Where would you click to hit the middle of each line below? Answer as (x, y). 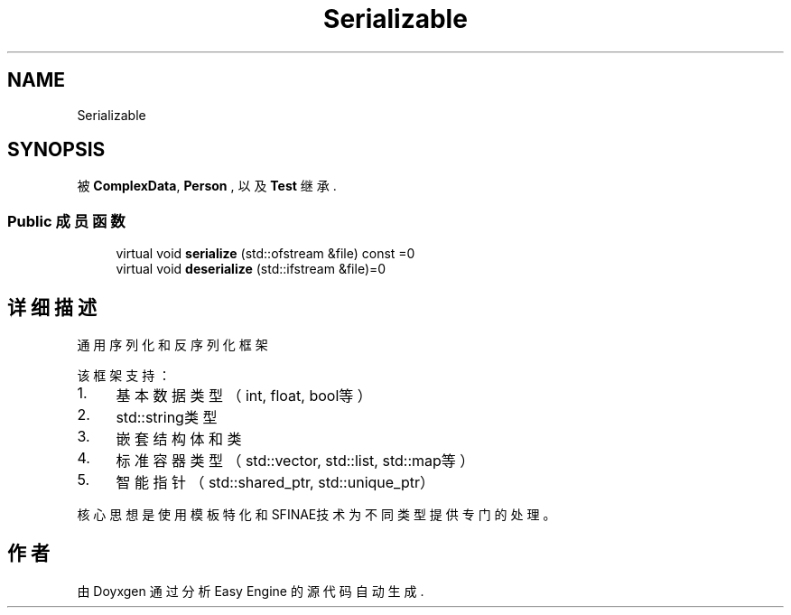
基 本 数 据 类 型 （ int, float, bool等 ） (244, 396)
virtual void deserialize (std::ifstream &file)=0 (251, 269)
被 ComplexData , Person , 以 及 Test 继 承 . (207, 186)
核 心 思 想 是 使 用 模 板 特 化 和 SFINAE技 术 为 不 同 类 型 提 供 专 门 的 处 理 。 (316, 515)
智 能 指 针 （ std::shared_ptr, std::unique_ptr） (275, 483)
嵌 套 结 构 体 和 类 (179, 439)
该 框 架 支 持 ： (124, 376)
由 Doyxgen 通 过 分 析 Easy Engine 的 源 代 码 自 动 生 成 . (251, 591)
